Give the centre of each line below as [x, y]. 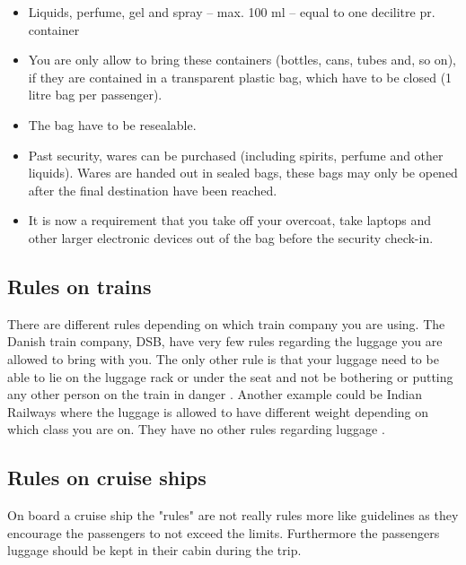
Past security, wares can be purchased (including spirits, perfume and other [236, 155]
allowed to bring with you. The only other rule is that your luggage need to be [223, 358]
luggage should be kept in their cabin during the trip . [154, 550]
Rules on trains [79, 286]
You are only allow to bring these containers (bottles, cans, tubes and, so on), [242, 60]
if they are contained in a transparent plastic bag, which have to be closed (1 [240, 77]
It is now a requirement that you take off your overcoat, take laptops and [230, 220]
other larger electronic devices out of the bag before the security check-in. [231, 237]
